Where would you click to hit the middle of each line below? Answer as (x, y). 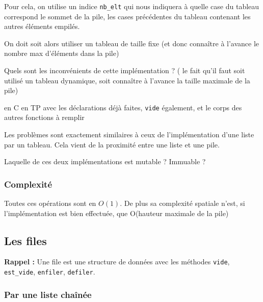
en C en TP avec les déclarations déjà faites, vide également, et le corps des (123, 107)
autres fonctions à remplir (44, 117)
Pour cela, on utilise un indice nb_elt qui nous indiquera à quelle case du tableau (132, 6)
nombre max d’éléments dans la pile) (62, 53)
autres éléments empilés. (42, 26)
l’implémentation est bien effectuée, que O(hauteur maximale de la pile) (116, 213)
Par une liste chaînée (48, 294)
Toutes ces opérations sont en (50, 203)
